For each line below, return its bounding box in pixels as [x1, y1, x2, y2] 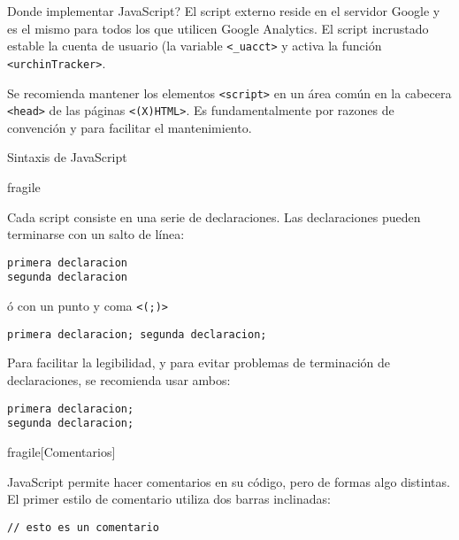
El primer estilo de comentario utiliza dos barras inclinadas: [7, 490, 331, 508]
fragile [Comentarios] [7, 442, 116, 460]
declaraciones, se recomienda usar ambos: [7, 371, 231, 389]
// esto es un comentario [7, 521, 159, 534]
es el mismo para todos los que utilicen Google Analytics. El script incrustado [7, 19, 429, 37]
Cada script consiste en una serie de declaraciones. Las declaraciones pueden [7, 207, 421, 226]
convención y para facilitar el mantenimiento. [7, 118, 252, 136]
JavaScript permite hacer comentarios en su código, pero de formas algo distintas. [7, 472, 450, 490]
